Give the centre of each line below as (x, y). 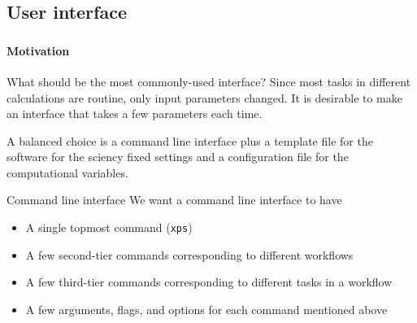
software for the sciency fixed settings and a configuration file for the (178, 157)
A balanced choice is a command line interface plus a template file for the (190, 140)
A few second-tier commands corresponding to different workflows (189, 254)
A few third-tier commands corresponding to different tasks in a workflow (209, 282)
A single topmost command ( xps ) (109, 227)
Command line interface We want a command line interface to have (174, 200)
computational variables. (67, 172)
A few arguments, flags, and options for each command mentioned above (206, 309)
